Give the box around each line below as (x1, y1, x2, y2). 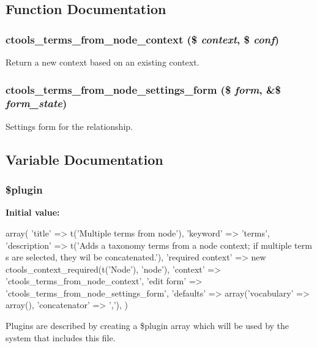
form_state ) (6, 96, 67, 111)
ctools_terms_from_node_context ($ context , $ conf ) (6, 31, 280, 47)
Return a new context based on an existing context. (6, 56, 200, 68)
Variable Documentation (6, 149, 163, 168)
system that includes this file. (6, 331, 116, 344)
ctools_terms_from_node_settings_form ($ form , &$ (6, 81, 281, 97)
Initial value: (6, 206, 60, 219)
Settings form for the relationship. (6, 119, 133, 132)
